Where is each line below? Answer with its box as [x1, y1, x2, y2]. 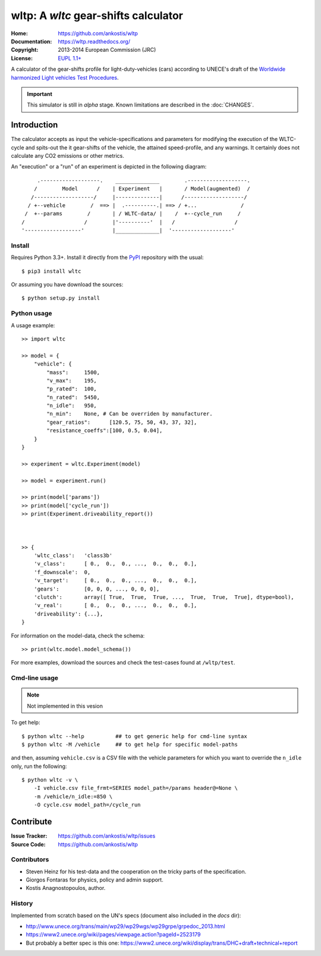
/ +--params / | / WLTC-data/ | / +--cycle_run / [24, 210, 241, 217]
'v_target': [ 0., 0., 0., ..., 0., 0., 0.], [33, 577, 197, 584]
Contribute [11, 817, 52, 827]
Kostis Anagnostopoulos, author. [26, 885, 106, 892]
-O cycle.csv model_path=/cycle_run [33, 801, 141, 808]
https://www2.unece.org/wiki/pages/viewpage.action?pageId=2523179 [26, 931, 201, 938]
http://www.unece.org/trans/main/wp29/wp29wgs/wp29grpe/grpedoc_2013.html [26, 923, 225, 930]
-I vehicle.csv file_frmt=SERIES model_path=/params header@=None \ [33, 785, 238, 792]
